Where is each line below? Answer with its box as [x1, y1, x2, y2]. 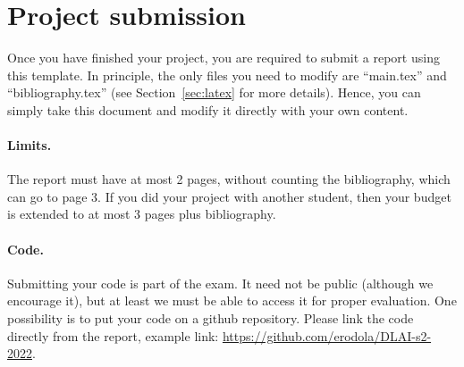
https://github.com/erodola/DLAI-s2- [222, 326, 432, 345]
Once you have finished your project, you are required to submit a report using [7, 48, 440, 67]
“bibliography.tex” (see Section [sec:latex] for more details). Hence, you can [7, 83, 421, 102]
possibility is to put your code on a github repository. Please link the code [7, 309, 414, 328]
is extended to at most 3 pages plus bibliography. [7, 204, 276, 223]
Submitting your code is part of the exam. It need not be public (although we [7, 273, 434, 292]
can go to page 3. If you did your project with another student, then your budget [7, 187, 451, 205]
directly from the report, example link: [7, 326, 219, 345]
